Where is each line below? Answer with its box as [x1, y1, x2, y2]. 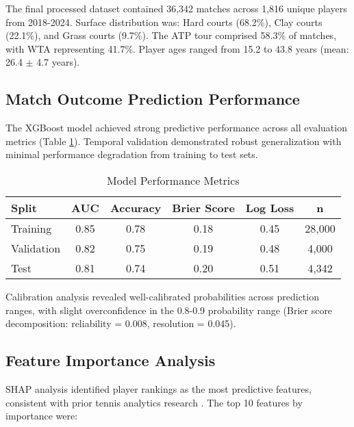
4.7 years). [36, 55, 80, 69]
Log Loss [245, 199, 294, 216]
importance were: [5, 409, 78, 423]
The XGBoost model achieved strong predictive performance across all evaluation [5, 120, 347, 135]
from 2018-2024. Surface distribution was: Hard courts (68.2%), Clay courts [5, 14, 323, 29]
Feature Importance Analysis [5, 350, 216, 371]
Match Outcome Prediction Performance [5, 88, 300, 109]
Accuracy [110, 199, 162, 216]
